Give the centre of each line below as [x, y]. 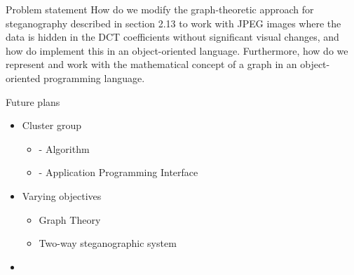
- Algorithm [64, 148]
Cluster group [52, 125]
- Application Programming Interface [118, 172]
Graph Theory [70, 219]
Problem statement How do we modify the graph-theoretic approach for [160, 9]
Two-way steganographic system [108, 243]
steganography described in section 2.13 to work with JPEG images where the [173, 23]
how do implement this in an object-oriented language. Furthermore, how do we [177, 50]
